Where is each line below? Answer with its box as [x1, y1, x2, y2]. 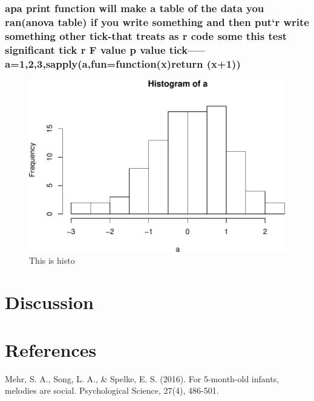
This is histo [29, 254, 75, 267]
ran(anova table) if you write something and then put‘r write [5, 14, 309, 29]
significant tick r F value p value [5, 42, 166, 57]
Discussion [5, 290, 94, 315]
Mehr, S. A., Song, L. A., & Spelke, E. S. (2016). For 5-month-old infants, [5, 372, 280, 385]
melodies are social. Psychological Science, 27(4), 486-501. [5, 384, 219, 397]
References [5, 337, 97, 362]
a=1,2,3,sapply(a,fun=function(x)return [5, 56, 203, 71]
